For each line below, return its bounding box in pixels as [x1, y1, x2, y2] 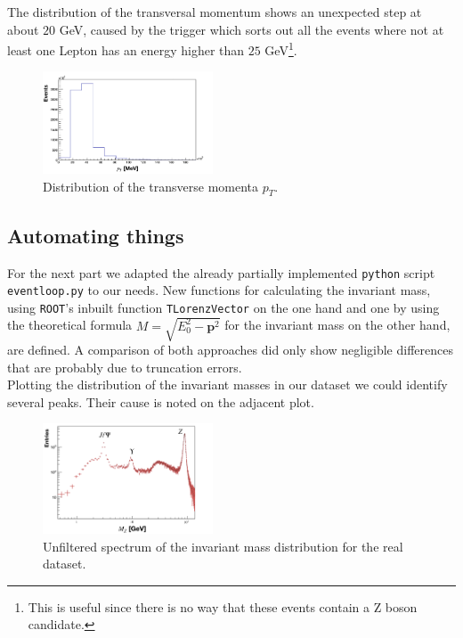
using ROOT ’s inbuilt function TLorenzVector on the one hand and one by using [7, 298, 440, 316]
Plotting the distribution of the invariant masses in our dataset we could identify [7, 375, 448, 394]
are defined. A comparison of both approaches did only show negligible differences [7, 340, 453, 359]
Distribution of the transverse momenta [43, 176, 259, 195]
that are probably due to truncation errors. [7, 357, 242, 376]
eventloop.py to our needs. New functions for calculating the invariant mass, [7, 281, 431, 299]
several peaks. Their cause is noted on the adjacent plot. [7, 392, 314, 411]
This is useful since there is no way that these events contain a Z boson [28, 597, 418, 616]
